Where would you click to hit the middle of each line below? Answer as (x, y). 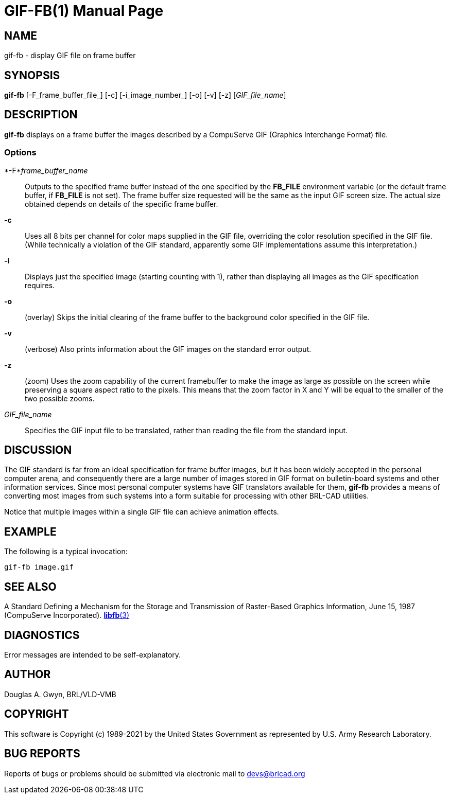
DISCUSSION (38, 450)
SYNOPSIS (32, 75)
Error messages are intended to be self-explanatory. (93, 654)
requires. (40, 285)
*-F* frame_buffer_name (46, 170)
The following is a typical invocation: (66, 552)
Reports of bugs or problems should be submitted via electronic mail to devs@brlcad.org (155, 773)
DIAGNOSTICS (42, 635)
